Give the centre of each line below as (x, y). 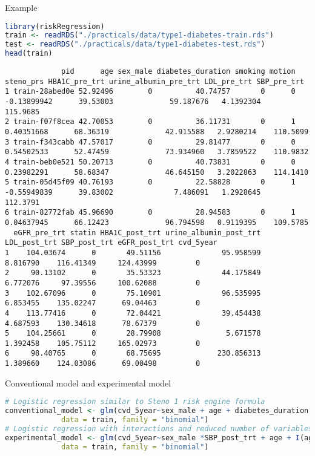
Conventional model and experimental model (88, 383)
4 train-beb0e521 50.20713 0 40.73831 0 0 (150, 162)
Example (21, 7)
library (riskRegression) (55, 26)
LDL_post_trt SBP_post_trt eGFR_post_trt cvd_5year (111, 243)
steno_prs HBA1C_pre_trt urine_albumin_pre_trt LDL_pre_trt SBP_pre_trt (154, 81)
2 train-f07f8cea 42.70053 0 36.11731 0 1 (150, 122)
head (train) (29, 54)
